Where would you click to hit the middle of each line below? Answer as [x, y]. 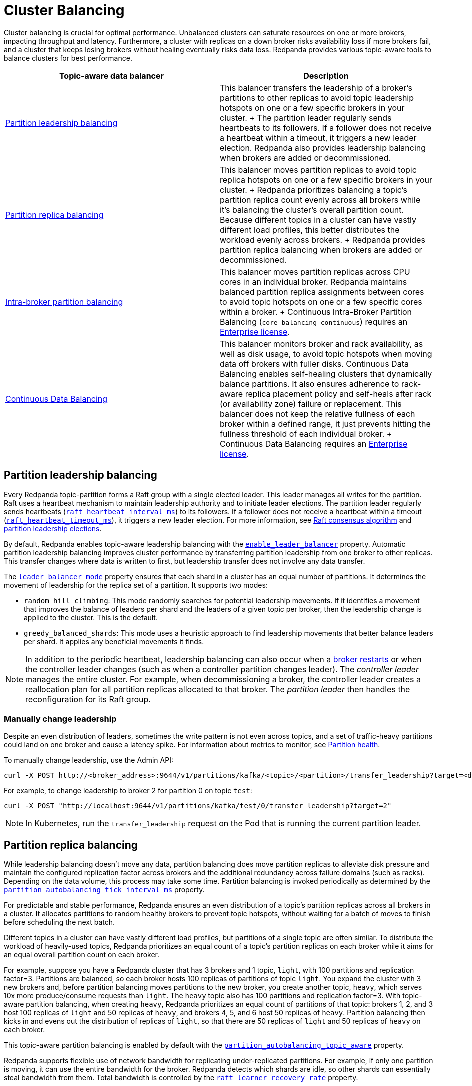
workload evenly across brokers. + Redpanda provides [323, 240]
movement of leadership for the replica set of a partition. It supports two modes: [136, 585]
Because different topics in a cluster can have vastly [318, 220]
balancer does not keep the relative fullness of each [318, 414]
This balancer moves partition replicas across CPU [315, 272]
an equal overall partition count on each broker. [82, 955]
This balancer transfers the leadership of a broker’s [316, 88]
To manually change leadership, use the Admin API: [89, 760]
